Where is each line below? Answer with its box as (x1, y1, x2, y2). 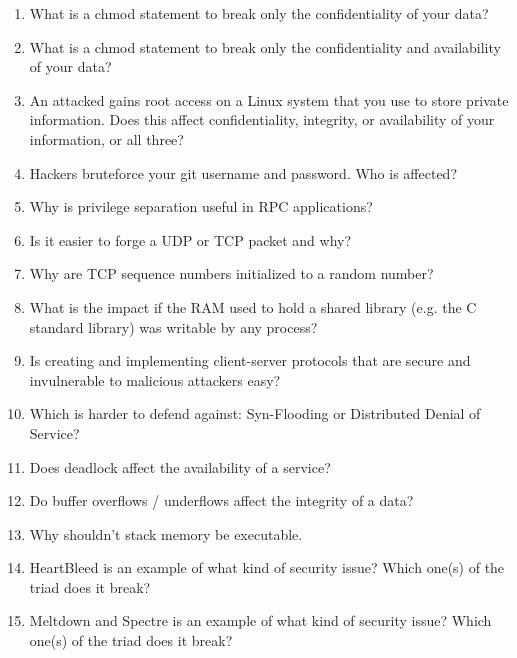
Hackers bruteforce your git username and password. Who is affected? (29, 162, 457, 183)
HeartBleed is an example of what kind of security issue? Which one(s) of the (29, 557, 505, 578)
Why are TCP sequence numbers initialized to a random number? (29, 263, 434, 284)
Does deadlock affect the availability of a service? (29, 456, 331, 477)
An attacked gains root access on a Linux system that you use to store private (29, 89, 509, 110)
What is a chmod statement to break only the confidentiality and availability (29, 36, 501, 57)
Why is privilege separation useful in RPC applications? (29, 196, 373, 217)
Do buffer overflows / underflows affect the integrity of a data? (29, 490, 414, 511)
